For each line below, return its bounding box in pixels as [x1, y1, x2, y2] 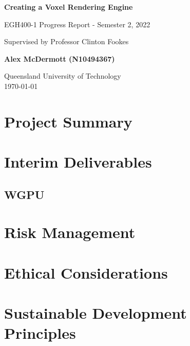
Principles [4, 322, 76, 343]
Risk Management [4, 222, 136, 243]
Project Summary [4, 111, 132, 132]
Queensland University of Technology [4, 70, 121, 81]
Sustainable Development [4, 302, 187, 323]
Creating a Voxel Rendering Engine [4, 2, 133, 12]
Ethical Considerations [4, 262, 168, 283]
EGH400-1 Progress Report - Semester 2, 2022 [4, 19, 150, 29]
